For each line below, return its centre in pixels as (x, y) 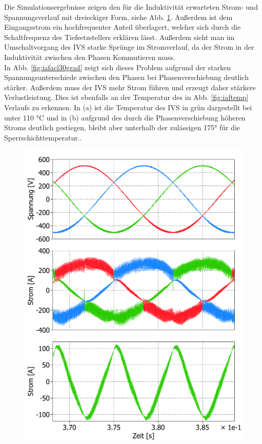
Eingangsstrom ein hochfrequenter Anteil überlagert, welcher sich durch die (123, 27)
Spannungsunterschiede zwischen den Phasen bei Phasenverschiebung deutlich (126, 77)
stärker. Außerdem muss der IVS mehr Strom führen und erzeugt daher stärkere (130, 87)
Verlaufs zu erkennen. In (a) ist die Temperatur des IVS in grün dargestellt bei (128, 107)
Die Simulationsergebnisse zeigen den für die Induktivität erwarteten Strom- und (131, 7)
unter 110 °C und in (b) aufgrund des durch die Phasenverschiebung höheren (125, 117)
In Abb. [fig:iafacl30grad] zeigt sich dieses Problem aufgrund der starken (118, 67)
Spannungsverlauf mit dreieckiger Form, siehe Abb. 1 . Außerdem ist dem (118, 17)
